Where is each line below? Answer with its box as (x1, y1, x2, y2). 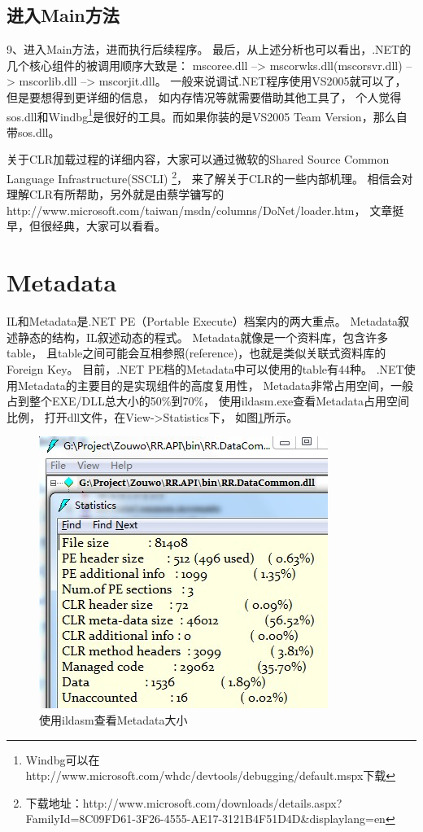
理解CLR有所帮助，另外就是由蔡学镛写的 (7, 186, 225, 203)
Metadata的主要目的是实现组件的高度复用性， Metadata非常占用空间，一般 (17, 376, 414, 393)
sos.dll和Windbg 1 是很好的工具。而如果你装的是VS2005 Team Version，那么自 (7, 105, 408, 125)
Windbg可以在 (25, 751, 100, 768)
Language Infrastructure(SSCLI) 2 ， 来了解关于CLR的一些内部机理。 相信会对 (7, 168, 413, 186)
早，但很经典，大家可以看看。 (7, 217, 166, 234)
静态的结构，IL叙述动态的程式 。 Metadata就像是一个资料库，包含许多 (17, 328, 389, 345)
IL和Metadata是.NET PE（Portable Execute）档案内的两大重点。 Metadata (7, 313, 399, 330)
